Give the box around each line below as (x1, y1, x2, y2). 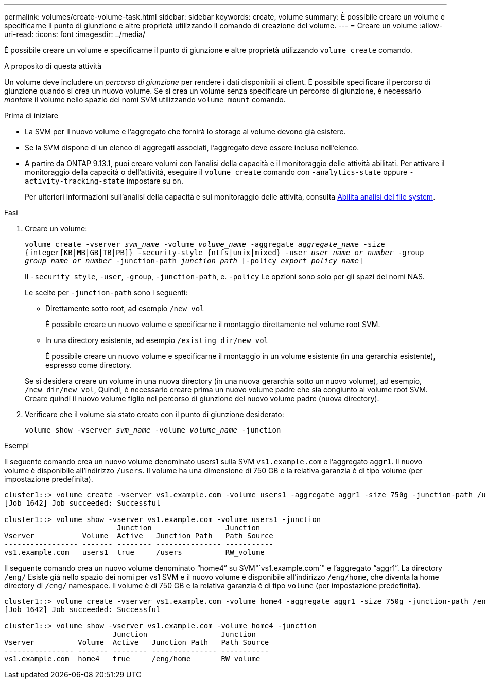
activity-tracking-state (25, 177, 125, 185)
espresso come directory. (45, 361, 132, 369)
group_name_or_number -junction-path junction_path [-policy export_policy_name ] (25, 257, 363, 265)
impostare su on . (126, 176, 183, 185)
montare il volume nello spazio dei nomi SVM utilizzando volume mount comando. (4, 95, 286, 104)
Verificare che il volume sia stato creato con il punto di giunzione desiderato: (25, 410, 284, 419)
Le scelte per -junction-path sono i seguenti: (25, 288, 188, 297)
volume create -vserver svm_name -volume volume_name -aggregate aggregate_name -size (25, 240, 385, 248)
